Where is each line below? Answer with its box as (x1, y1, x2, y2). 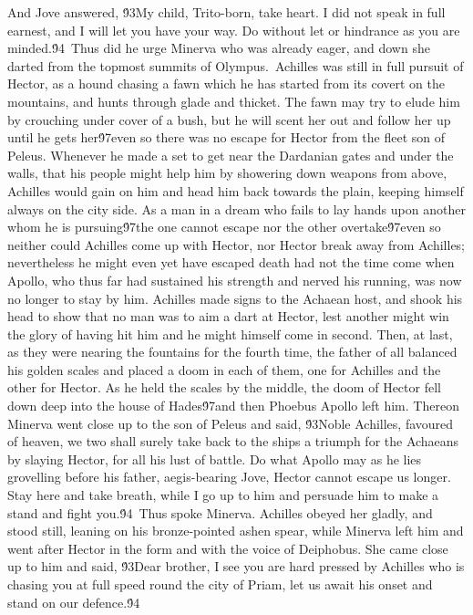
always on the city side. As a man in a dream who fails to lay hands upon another (7, 199, 466, 218)
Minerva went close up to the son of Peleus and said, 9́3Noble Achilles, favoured (7, 413, 454, 433)
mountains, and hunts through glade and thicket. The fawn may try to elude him (7, 91, 460, 110)
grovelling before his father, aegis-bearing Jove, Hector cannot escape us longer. (7, 467, 451, 486)
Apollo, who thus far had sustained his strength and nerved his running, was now (7, 270, 462, 289)
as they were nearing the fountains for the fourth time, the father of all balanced (7, 342, 458, 361)
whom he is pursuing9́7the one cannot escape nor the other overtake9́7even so (7, 217, 441, 236)
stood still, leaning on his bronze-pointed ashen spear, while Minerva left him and (7, 521, 464, 540)
